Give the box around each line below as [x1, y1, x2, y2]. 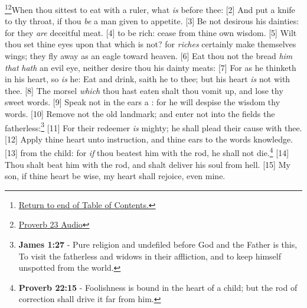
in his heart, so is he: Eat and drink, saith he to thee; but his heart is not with [5, 73, 290, 85]
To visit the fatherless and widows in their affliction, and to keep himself [18, 249, 281, 262]
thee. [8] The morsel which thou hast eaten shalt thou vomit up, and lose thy [5, 84, 283, 96]
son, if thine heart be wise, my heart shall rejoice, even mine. [5, 170, 226, 182]
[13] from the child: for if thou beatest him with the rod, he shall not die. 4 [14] [5, 145, 289, 159]
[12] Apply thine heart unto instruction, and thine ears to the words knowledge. [5, 132, 293, 145]
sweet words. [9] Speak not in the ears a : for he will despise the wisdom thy [5, 96, 280, 108]
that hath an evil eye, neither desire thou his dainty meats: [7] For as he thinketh [5, 61, 296, 73]
